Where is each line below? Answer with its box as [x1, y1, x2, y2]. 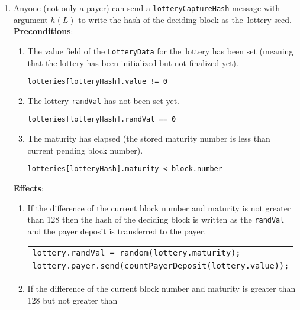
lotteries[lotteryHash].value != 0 [27, 77, 167, 86]
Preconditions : [13, 25, 73, 37]
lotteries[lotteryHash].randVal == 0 [27, 115, 176, 124]
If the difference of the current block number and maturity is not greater [27, 201, 291, 214]
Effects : [13, 181, 44, 194]
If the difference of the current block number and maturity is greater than [27, 282, 296, 295]
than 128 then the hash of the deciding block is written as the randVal [27, 213, 285, 226]
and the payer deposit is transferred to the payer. [27, 224, 207, 237]
